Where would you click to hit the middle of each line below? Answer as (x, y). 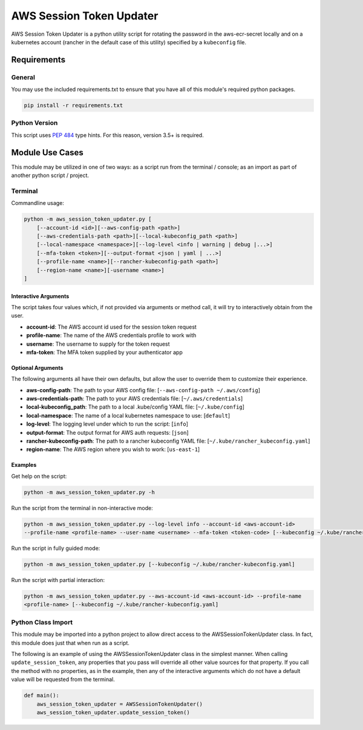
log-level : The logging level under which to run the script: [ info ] (107, 424)
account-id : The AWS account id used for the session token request (111, 327)
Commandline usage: (38, 203)
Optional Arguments (37, 367)
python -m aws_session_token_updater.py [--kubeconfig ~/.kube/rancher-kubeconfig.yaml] (160, 564)
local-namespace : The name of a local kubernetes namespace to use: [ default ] (128, 415)
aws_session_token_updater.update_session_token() (113, 712)
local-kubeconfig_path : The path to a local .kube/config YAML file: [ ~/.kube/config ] (136, 407)
